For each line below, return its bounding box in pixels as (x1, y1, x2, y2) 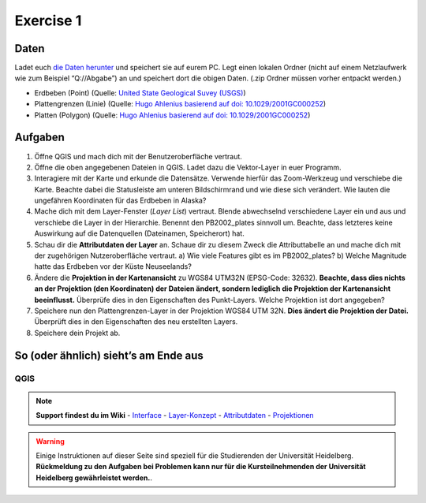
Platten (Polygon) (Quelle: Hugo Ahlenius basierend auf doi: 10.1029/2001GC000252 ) (34, 110, 311, 120)
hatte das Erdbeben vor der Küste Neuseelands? (34, 262, 192, 271)
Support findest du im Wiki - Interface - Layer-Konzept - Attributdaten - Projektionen (35, 411, 315, 420)
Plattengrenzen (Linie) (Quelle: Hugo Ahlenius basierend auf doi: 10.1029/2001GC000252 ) (34, 99, 327, 109)
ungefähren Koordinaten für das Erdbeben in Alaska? (34, 196, 207, 205)
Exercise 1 (14, 12, 82, 29)
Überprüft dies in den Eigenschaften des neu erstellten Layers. (34, 317, 238, 326)
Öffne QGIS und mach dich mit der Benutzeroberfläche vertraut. (34, 151, 242, 161)
